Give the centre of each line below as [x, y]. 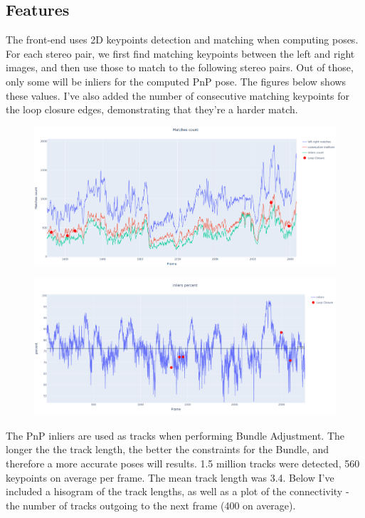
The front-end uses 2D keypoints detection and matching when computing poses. [182, 40]
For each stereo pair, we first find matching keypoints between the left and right [180, 53]
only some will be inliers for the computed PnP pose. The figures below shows [176, 81]
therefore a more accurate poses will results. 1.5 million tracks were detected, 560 [183, 463]
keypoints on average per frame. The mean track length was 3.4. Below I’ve [170, 477]
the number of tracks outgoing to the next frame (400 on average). [151, 505]
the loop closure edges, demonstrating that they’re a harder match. [152, 109]
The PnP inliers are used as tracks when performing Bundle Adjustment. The [175, 435]
